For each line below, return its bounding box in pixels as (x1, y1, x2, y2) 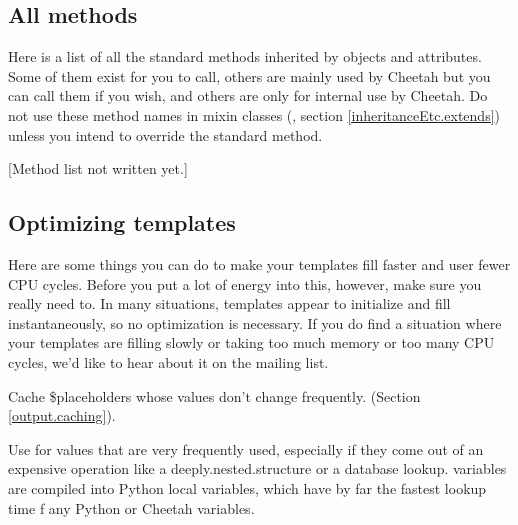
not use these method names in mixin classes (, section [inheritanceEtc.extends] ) (8, 104, 500, 125)
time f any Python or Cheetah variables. (8, 497, 255, 518)
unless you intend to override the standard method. (8, 124, 323, 145)
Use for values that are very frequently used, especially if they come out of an (8, 438, 484, 459)
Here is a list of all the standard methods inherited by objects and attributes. (8, 46, 482, 67)
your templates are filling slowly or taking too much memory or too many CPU (8, 332, 495, 353)
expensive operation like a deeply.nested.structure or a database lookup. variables (8, 458, 507, 479)
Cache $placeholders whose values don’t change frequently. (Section (8, 385, 421, 406)
